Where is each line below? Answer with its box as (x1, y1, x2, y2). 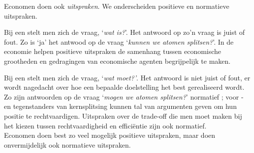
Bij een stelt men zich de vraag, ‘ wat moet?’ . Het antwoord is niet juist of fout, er (4, 72, 251, 82)
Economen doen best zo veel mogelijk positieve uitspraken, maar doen (4, 130, 216, 140)
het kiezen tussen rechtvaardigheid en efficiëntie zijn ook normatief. (4, 120, 207, 130)
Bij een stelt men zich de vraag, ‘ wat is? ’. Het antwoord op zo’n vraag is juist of (4, 27, 245, 37)
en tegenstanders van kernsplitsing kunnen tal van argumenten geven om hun (4, 101, 237, 111)
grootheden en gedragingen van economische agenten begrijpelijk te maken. (4, 55, 231, 66)
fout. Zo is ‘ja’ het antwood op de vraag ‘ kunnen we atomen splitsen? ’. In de (4, 36, 234, 47)
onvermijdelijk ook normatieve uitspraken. (4, 139, 131, 150)
